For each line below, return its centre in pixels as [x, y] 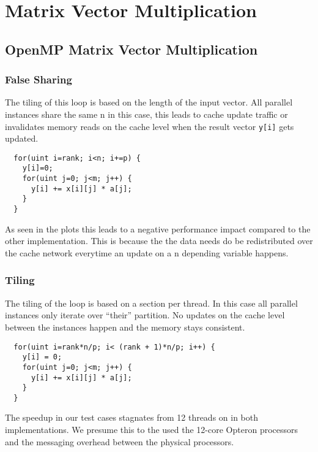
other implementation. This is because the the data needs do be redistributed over [159, 241]
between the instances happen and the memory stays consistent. [125, 327]
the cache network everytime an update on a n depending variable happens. [147, 252]
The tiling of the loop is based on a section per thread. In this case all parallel [151, 303]
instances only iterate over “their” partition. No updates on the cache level [145, 315]
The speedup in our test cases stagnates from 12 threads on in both [132, 417]
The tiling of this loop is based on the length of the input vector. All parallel [149, 102]
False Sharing [39, 79]
